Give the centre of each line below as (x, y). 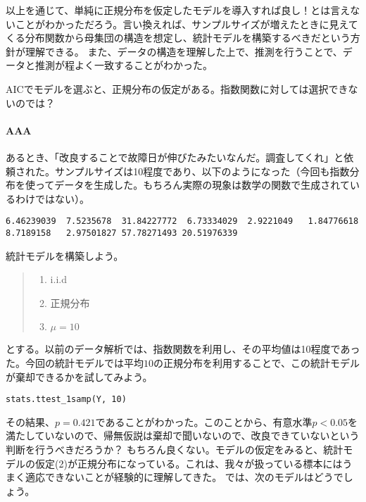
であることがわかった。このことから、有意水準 (204, 421)
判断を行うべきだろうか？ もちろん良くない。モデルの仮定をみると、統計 (175, 450)
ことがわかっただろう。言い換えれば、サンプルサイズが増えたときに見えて (187, 24)
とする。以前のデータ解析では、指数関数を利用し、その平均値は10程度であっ (183, 349)
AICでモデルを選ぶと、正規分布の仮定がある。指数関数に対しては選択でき (177, 88)
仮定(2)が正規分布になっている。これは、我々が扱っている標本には (189, 463)
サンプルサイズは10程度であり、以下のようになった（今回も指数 (202, 171)
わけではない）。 (52, 198)
